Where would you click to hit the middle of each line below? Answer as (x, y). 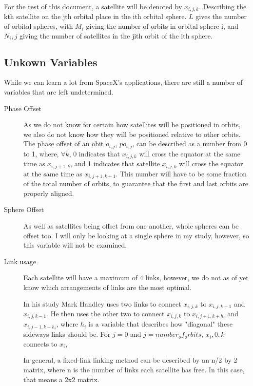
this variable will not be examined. (75, 245)
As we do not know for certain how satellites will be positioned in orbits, (132, 125)
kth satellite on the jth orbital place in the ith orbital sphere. (95, 16)
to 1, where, (41, 153)
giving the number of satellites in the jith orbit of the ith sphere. (116, 35)
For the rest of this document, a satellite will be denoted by (93, 6)
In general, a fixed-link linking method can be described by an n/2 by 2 (130, 360)
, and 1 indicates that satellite (115, 164)
